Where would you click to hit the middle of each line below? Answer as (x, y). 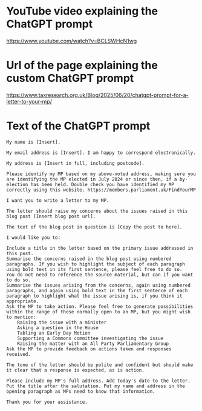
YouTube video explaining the (82, 11)
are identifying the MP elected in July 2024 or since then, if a (92, 179)
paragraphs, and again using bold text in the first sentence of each (97, 290)
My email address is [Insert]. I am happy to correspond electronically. (101, 153)
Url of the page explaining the (82, 65)
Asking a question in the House (58, 328)
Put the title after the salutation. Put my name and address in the (96, 386)
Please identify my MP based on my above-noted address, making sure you (101, 174)
